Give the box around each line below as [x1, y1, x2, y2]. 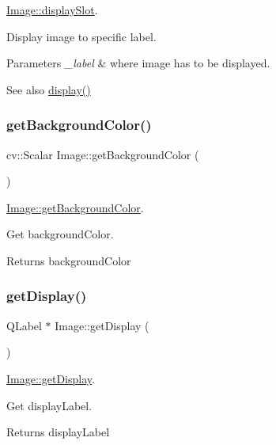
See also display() [6, 81, 91, 97]
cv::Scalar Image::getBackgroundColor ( [6, 146, 199, 162]
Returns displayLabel [6, 424, 110, 440]
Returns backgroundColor [6, 252, 131, 268]
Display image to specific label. [6, 28, 157, 44]
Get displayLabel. [6, 397, 93, 413]
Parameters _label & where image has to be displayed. [6, 55, 270, 71]
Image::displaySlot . [6, 2, 98, 17]
